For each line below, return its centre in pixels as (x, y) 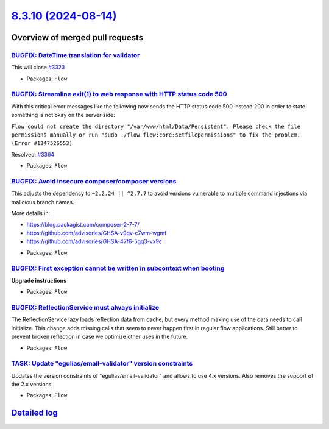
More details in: (31, 213)
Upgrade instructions (39, 280)
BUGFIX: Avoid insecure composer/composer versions (94, 181)
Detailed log (34, 413)
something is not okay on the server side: (63, 115)
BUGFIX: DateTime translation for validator (76, 55)
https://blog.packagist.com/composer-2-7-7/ (83, 224)
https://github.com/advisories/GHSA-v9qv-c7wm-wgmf (97, 233)
